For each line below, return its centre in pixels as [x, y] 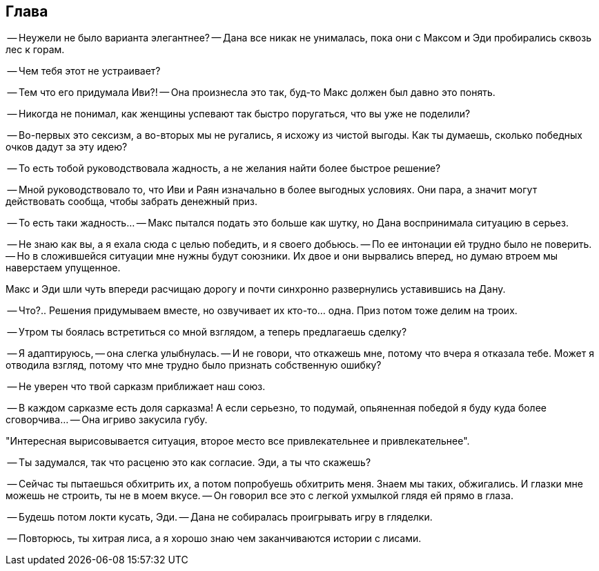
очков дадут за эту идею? [67, 147]
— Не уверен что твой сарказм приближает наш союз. [136, 387]
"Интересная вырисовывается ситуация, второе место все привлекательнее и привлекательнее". [238, 441]
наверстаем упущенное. [63, 268]
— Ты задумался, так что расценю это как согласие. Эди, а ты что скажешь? [189, 463]
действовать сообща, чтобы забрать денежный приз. [132, 202]
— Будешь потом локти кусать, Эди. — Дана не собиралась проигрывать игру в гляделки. [220, 517]
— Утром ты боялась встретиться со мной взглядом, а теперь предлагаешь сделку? [207, 332]
